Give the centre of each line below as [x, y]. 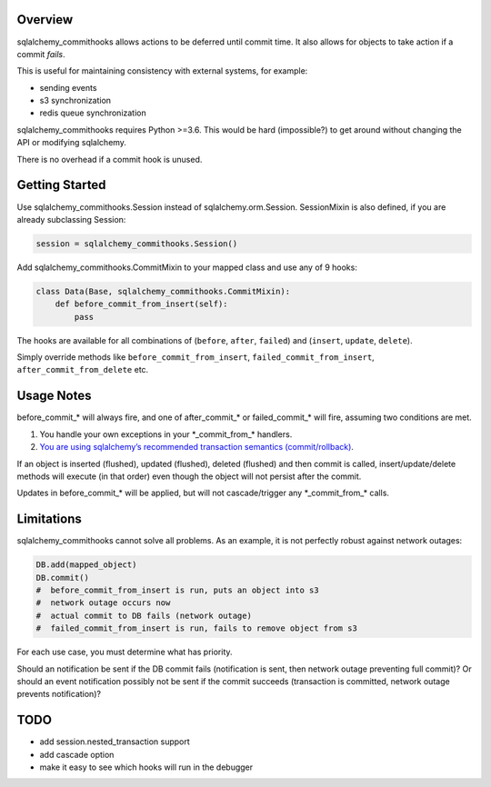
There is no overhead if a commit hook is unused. [110, 159]
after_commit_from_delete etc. [83, 370]
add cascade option [77, 754]
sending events [68, 87]
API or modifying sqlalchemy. [72, 143]
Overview [45, 20]
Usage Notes [54, 396]
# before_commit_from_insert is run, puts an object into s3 [177, 590]
